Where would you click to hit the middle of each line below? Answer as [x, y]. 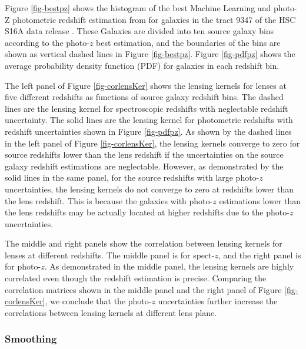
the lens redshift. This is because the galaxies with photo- [109, 200]
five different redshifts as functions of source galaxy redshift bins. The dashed [144, 97]
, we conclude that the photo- [98, 301]
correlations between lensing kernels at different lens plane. [111, 312]
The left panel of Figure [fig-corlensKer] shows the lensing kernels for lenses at [146, 85]
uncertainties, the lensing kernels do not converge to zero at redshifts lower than [149, 189]
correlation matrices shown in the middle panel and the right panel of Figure [143, 289]
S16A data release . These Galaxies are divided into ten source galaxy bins [139, 31]
